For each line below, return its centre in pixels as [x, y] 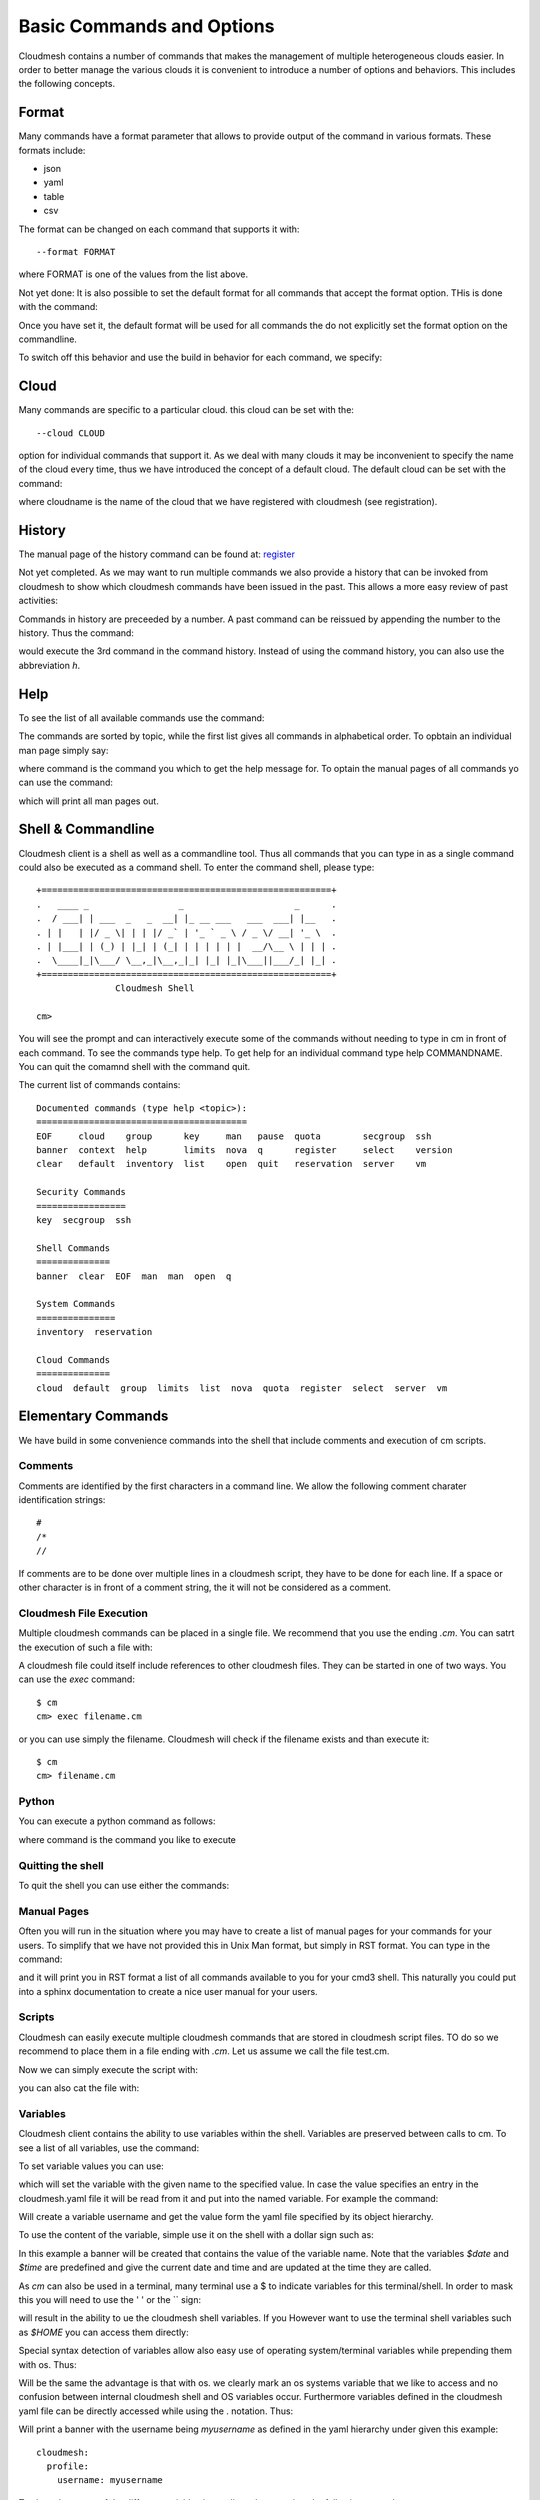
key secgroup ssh [84, 1219]
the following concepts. [66, 84]
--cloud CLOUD [70, 433]
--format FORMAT [76, 251]
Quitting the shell [61, 1865]
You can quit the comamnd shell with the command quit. [134, 1067]
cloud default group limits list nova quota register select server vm [242, 1388]
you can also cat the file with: [79, 2087]
